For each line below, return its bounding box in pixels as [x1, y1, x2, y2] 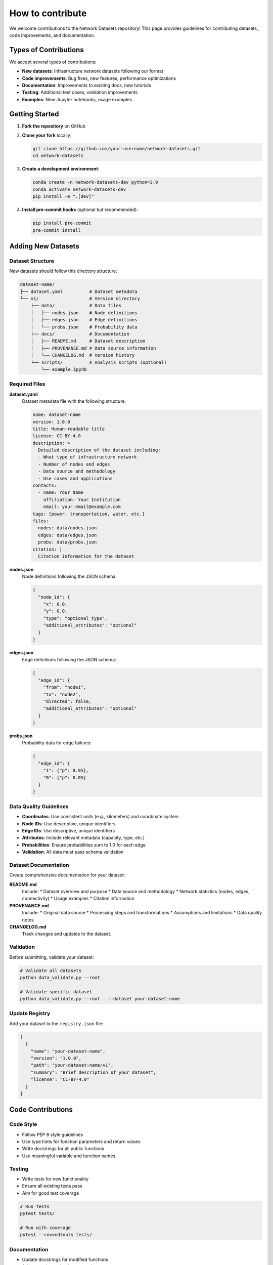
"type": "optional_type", [43, 615, 108, 621]
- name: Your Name [38, 490, 83, 495]
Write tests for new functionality [22, 1175, 89, 1182]
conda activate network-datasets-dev [32, 186, 126, 192]
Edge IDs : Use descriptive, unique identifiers [22, 827, 115, 833]
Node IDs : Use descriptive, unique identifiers [22, 820, 116, 827]
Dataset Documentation [9, 861, 69, 868]
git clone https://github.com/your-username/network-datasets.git [32, 146, 201, 152]
